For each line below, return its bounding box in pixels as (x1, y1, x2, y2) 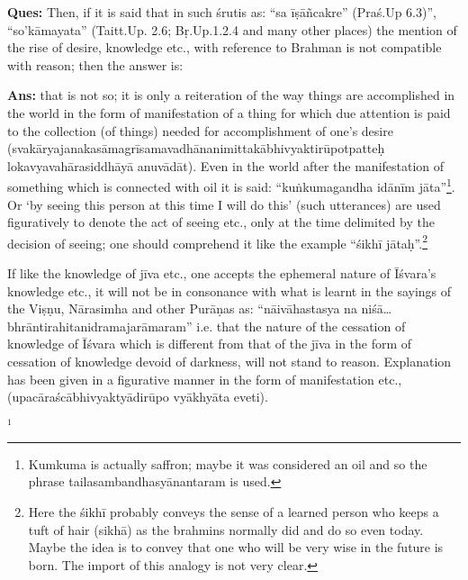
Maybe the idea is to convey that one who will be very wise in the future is (28, 538, 444, 557)
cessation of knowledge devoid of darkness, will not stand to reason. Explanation (7, 352, 452, 370)
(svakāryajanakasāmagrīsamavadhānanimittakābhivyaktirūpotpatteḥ (7, 139, 385, 158)
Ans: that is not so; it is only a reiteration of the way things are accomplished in (7, 86, 455, 104)
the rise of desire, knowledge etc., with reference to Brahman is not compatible (7, 38, 442, 57)
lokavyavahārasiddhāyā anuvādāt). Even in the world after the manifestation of (7, 156, 445, 175)
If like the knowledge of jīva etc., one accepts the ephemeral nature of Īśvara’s (7, 264, 436, 283)
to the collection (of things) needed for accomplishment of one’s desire (7, 121, 393, 140)
